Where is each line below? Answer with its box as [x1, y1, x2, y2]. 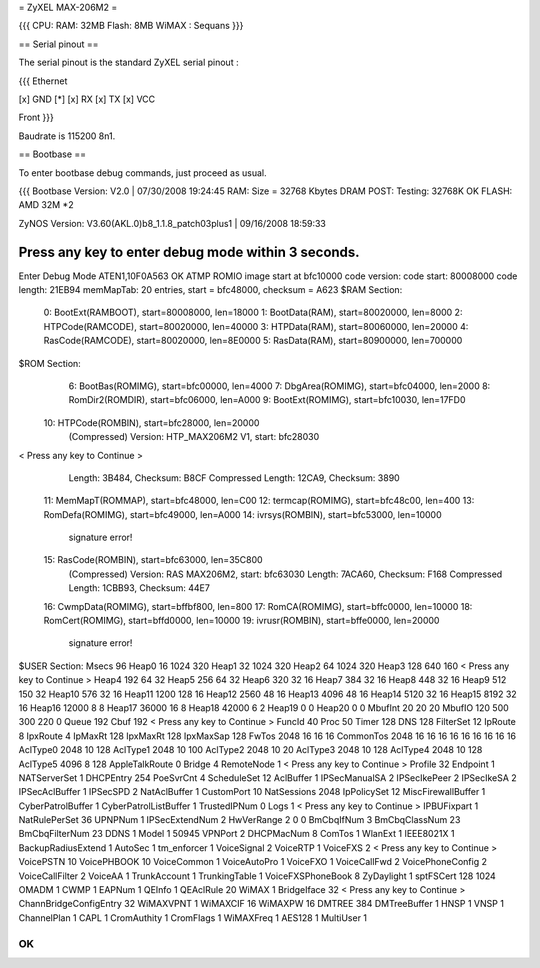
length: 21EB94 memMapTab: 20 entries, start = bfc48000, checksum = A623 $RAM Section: [18, 283, 403, 295]
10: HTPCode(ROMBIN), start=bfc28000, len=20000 [43, 416, 260, 429]
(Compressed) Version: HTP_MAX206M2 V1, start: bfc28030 [68, 431, 320, 443]
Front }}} [18, 111, 54, 124]
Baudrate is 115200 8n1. [18, 130, 116, 142]
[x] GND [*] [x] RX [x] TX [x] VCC [18, 93, 156, 105]
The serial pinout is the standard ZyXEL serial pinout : [18, 56, 239, 69]
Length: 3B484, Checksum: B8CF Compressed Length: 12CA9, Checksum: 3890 [68, 471, 400, 484]
